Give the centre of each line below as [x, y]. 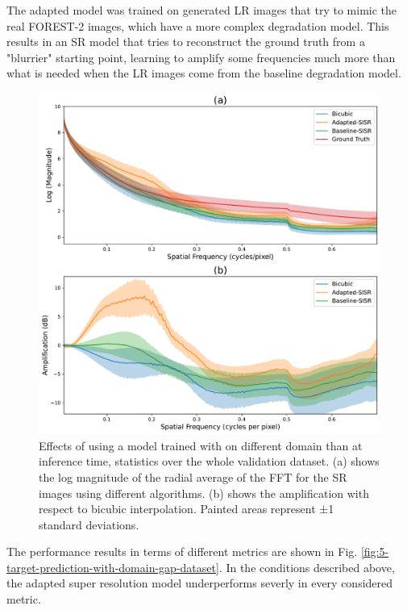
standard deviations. [89, 524]
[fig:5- [375, 552]
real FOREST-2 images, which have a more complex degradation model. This [198, 25]
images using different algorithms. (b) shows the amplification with [204, 493]
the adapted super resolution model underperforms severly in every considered [200, 583]
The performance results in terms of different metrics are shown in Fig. [182, 552]
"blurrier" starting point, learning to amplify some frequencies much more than [201, 57]
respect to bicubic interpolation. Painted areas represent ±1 [187, 509]
